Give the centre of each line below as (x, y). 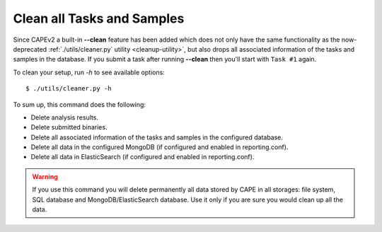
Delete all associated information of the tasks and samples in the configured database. (157, 137)
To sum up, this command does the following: (80, 104)
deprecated (30, 49)
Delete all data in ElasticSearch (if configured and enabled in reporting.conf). (143, 157)
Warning (45, 176)
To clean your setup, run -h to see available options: (89, 72)
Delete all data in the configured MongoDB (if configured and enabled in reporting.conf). (160, 147)
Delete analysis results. (65, 117)
